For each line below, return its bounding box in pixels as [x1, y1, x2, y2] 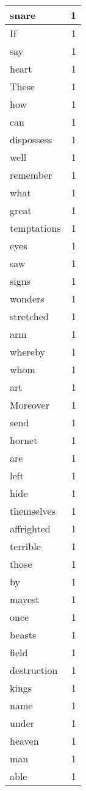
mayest [10, 592, 40, 606]
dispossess [10, 132, 52, 146]
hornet [10, 433, 38, 447]
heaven [10, 734, 39, 748]
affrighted [10, 521, 51, 535]
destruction [10, 663, 58, 677]
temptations [10, 221, 61, 235]
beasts [10, 628, 37, 642]
